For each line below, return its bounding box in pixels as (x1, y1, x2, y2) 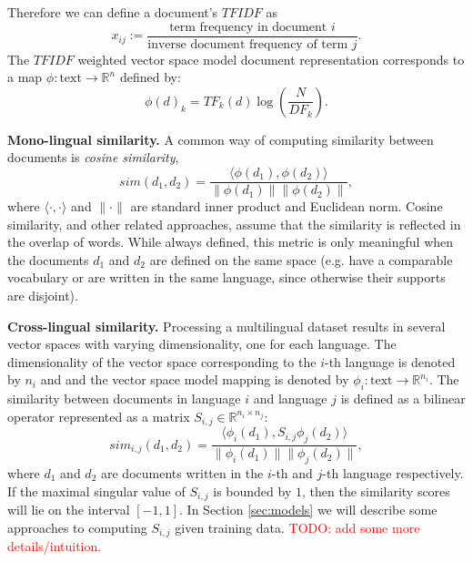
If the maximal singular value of (7, 481, 186, 500)
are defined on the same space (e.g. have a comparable (149, 250, 453, 269)
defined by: (119, 67, 181, 87)
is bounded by (213, 481, 292, 500)
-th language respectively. (322, 463, 464, 482)
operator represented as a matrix (7, 406, 190, 425)
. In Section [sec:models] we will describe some (179, 499, 438, 518)
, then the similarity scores (301, 481, 450, 500)
